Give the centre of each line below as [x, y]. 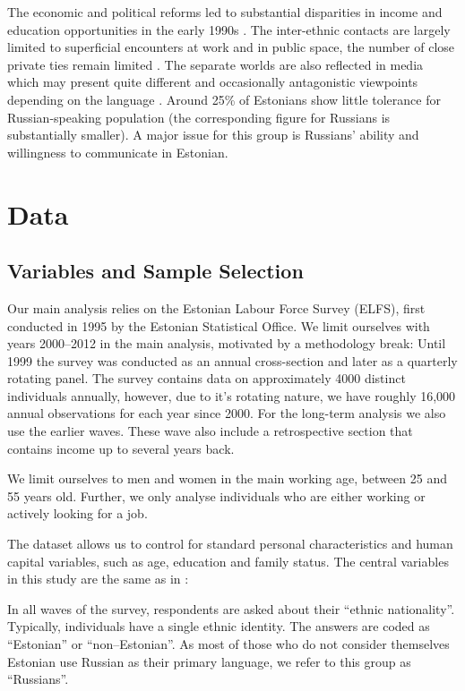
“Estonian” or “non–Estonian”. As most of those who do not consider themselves [228, 644]
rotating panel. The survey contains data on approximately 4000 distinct [207, 378]
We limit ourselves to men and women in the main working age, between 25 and [227, 478]
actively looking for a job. [77, 513]
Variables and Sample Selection [155, 271]
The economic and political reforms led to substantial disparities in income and [225, 12]
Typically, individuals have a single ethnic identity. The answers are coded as [219, 626]
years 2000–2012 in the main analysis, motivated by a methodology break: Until [227, 343]
